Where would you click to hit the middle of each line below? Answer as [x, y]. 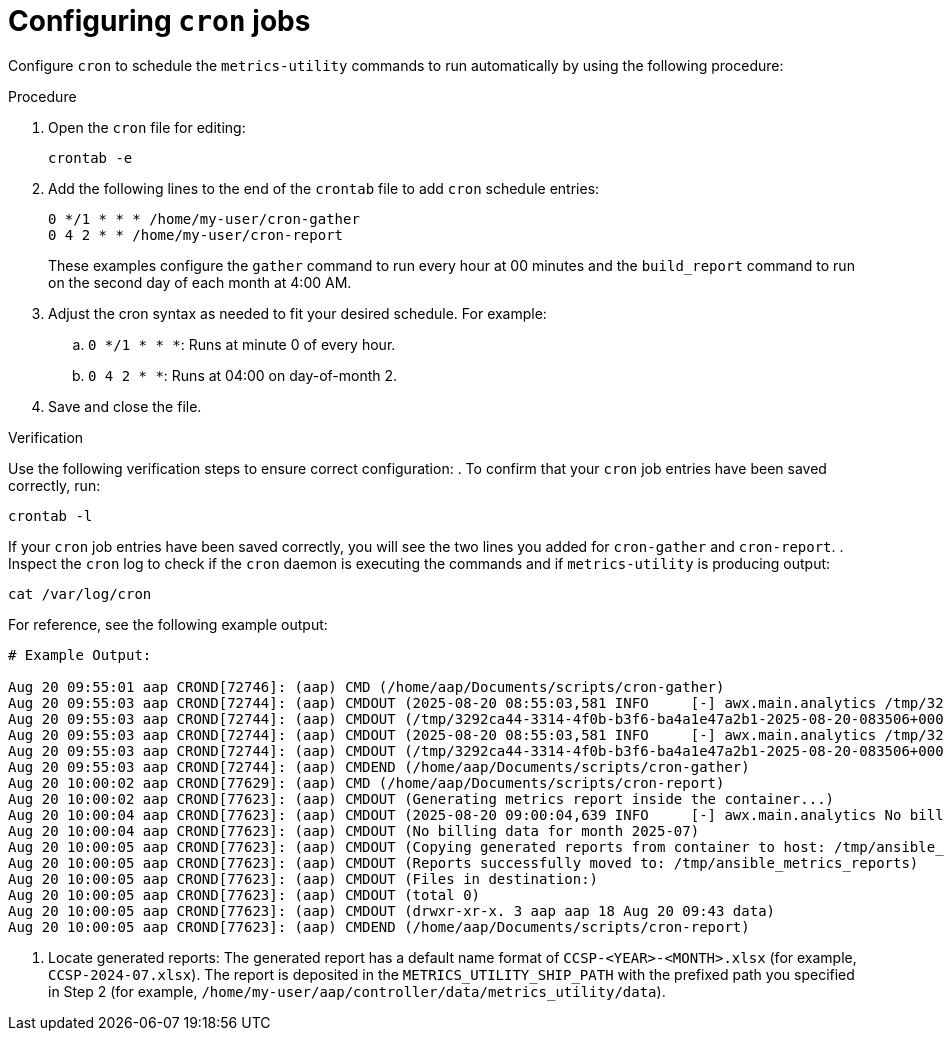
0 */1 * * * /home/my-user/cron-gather [204, 218]
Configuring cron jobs [159, 21]
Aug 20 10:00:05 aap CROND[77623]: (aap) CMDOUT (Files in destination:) [303, 878]
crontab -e [90, 157]
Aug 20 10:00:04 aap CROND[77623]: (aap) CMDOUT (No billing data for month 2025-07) [354, 830]
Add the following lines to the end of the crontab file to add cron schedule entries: [324, 188]
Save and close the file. [125, 406]
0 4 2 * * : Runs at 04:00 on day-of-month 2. [243, 375]
